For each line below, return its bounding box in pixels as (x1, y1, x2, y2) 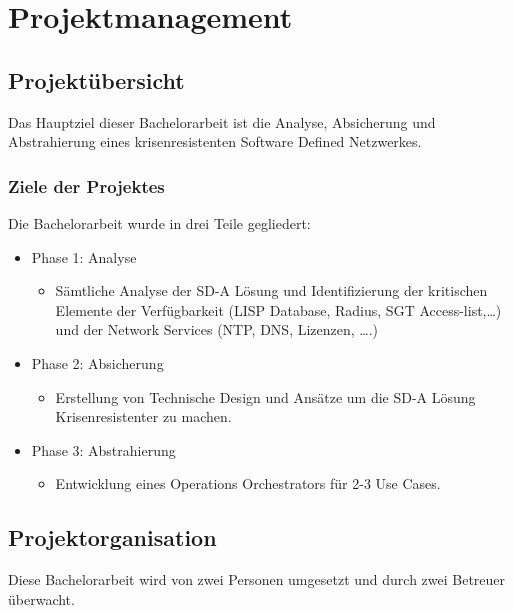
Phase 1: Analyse (31, 246, 137, 267)
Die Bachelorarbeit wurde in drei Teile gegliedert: (8, 212, 311, 233)
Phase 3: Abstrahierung (31, 439, 176, 460)
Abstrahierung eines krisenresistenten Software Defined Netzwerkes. (8, 131, 422, 152)
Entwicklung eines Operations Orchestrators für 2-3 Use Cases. (55, 473, 441, 494)
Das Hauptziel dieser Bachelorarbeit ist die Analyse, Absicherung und (8, 111, 436, 132)
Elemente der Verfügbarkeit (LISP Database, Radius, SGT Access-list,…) (55, 299, 502, 320)
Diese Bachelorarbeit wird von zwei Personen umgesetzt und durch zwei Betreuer (8, 569, 506, 590)
